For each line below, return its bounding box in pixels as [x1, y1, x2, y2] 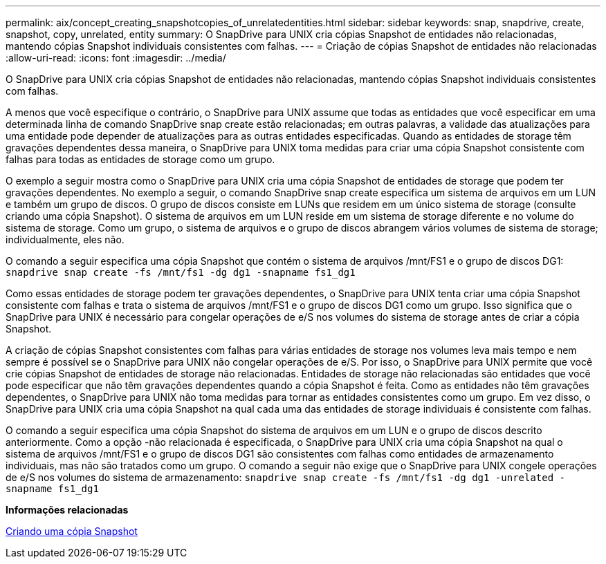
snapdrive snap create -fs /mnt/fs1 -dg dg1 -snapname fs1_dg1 [6, 267, 356, 278]
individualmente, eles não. [6, 234, 125, 245]
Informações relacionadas [6, 504, 129, 516]
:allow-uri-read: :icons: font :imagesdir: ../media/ [6, 52, 226, 64]
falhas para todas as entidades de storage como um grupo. [6, 153, 275, 165]
